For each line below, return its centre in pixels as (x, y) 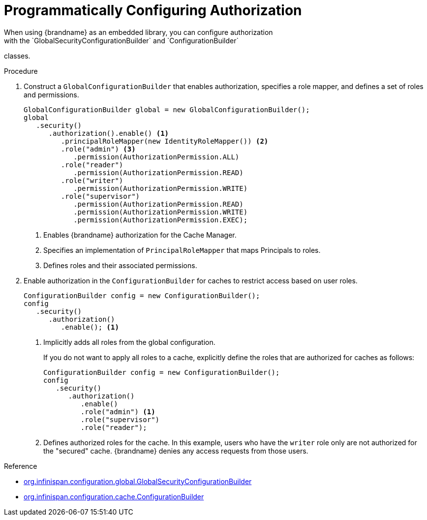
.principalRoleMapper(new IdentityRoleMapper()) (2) (165, 141)
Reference (21, 466)
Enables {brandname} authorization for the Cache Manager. (140, 235)
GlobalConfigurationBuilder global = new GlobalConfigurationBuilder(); (167, 109)
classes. (17, 56)
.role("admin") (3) (98, 149)
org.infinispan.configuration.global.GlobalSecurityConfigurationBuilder (138, 481)
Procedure (21, 71)
